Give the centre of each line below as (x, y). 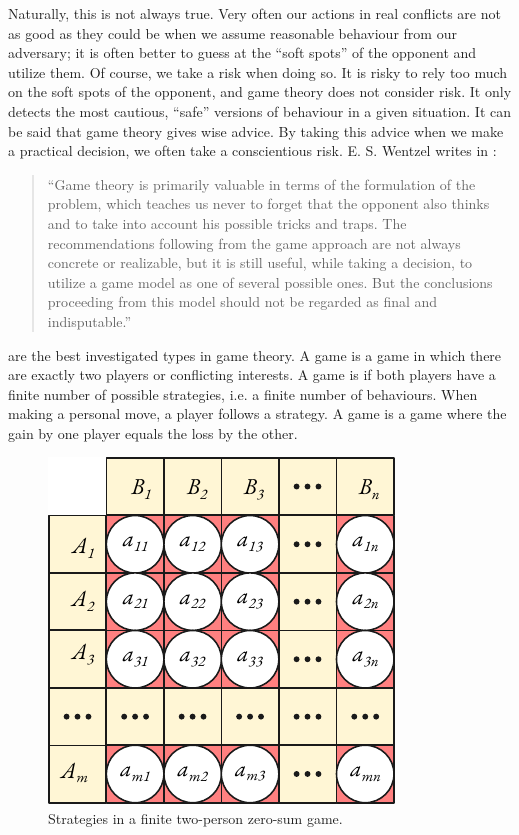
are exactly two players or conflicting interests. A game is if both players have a (252, 374)
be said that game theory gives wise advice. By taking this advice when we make (256, 130)
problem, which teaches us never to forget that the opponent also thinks (268, 203)
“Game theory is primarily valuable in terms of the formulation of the (261, 183)
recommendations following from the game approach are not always (254, 242)
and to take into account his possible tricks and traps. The (227, 222)
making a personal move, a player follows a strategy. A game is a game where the (257, 413)
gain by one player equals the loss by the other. (153, 432)
